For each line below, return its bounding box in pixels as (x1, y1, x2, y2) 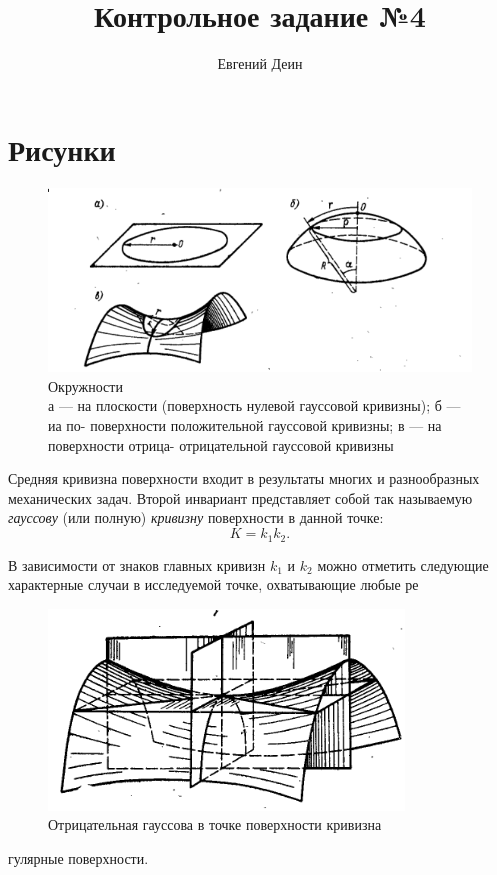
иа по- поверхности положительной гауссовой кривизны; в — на (48, 415, 442, 436)
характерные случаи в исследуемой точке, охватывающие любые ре (8, 574, 419, 595)
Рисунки (8, 128, 116, 169)
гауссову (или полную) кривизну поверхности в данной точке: (8, 507, 384, 528)
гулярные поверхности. (8, 847, 149, 868)
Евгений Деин (217, 53, 303, 74)
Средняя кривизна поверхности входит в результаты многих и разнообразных (8, 468, 480, 489)
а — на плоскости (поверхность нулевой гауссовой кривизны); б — (48, 395, 461, 416)
